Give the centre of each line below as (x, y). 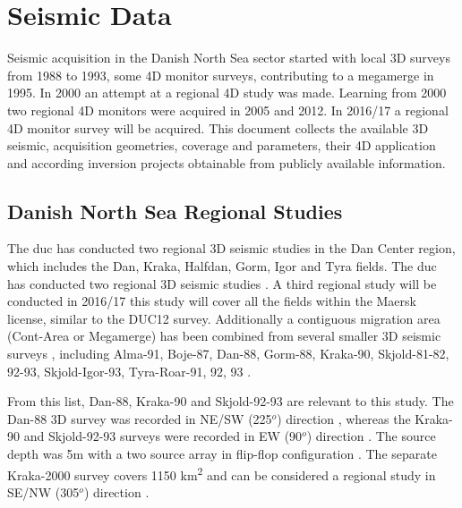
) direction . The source (371, 436)
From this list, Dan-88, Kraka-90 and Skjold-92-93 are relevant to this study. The (231, 401)
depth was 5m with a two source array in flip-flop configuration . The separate (222, 454)
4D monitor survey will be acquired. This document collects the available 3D (218, 127)
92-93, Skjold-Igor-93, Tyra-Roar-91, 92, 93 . (129, 371)
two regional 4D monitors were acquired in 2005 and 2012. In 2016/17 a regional (228, 110)
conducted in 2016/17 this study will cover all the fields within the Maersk (212, 301)
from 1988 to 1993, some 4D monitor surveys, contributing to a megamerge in (221, 75)
